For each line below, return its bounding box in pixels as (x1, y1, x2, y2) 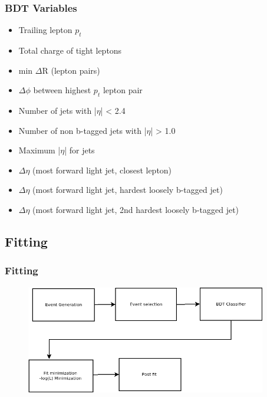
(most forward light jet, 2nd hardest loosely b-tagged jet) (32, 203, 239, 215)
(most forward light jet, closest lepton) (32, 163, 172, 176)
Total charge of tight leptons (18, 44, 122, 57)
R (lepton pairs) (42, 64, 100, 76)
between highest (33, 84, 91, 96)
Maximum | (18, 144, 61, 156)
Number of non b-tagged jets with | (18, 124, 147, 136)
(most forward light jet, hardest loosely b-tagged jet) (32, 183, 223, 196)
